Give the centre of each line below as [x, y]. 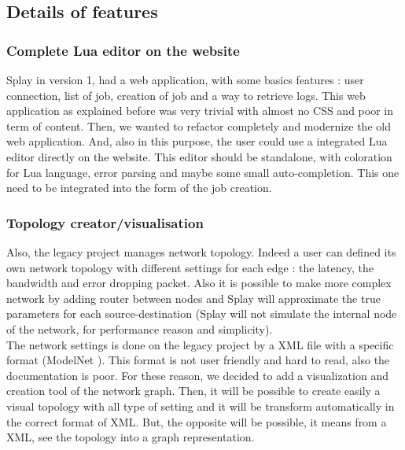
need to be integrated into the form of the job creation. [139, 188]
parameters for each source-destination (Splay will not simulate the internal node [202, 314]
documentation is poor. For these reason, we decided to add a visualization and [197, 375]
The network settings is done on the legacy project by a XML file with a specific [200, 344]
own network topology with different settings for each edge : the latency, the [190, 267]
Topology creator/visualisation [105, 222]
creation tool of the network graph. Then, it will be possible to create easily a [193, 391]
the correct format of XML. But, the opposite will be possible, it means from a [197, 421]
